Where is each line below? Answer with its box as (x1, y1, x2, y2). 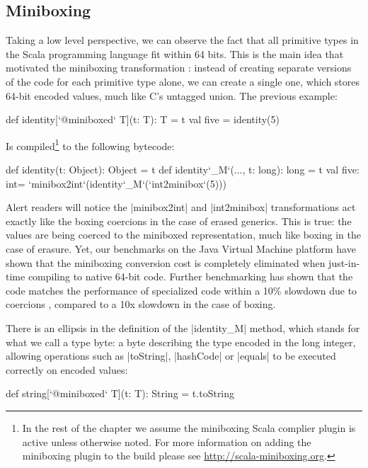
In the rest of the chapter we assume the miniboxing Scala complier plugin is (22, 420, 356, 435)
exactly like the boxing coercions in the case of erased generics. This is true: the (6, 213, 352, 228)
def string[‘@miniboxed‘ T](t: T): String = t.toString (6, 386, 235, 401)
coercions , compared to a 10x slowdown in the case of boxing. (6, 297, 276, 312)
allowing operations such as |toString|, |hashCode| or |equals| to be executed (6, 348, 336, 363)
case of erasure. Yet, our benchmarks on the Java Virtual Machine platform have (6, 241, 356, 256)
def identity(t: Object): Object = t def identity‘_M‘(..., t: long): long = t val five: (6, 162, 360, 177)
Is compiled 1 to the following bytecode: (6, 136, 175, 153)
